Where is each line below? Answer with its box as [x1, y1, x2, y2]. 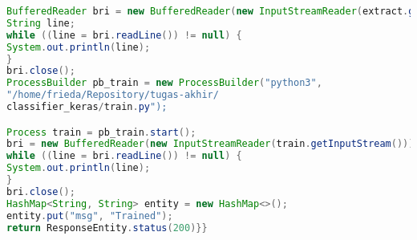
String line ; [6, 17, 75, 29]
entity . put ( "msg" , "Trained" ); [6, 209, 173, 222]
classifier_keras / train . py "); [6, 101, 168, 112]
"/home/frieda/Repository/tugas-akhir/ [6, 89, 219, 101]
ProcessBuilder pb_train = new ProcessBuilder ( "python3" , [6, 77, 322, 89]
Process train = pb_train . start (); [6, 126, 196, 138]
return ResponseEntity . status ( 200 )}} [6, 222, 208, 234]
